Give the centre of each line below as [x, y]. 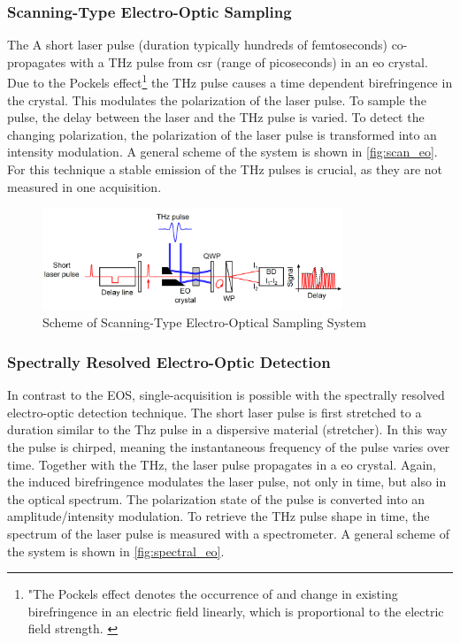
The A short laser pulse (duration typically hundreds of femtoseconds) [197, 45]
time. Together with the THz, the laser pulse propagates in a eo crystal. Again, [222, 464]
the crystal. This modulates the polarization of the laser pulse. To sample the [217, 100]
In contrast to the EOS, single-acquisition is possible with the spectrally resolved [226, 395]
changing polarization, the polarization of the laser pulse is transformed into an [222, 134]
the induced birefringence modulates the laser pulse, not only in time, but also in [227, 482]
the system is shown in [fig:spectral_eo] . [116, 551]
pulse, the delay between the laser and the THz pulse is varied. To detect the [216, 117]
